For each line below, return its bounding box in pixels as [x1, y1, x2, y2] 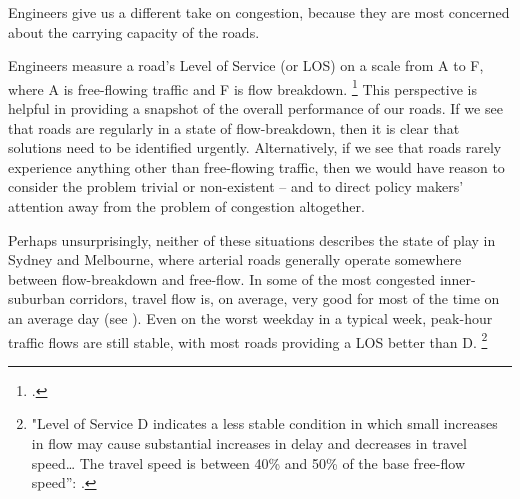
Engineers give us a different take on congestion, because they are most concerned [8, 2, 510, 22]
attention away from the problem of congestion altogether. [8, 196, 365, 216]
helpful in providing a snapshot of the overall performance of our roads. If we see [8, 98, 503, 119]
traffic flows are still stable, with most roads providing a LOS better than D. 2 [8, 328, 488, 352]
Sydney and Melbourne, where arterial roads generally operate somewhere [8, 249, 462, 270]
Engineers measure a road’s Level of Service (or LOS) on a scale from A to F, [8, 55, 484, 76]
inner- [439, 268, 476, 289]
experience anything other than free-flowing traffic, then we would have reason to [8, 156, 505, 177]
